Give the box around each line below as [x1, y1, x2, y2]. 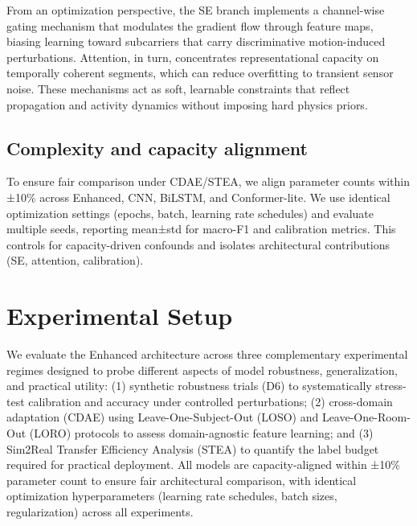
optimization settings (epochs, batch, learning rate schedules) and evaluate [6, 204, 374, 221]
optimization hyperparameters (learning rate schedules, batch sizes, [6, 487, 337, 504]
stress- [375, 377, 407, 394]
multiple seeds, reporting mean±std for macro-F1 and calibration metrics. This [6, 220, 396, 237]
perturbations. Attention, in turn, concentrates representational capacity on [6, 48, 379, 65]
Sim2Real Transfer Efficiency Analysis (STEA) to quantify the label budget [6, 440, 379, 457]
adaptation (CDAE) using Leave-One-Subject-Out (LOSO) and [6, 409, 319, 425]
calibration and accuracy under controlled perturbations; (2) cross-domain [28, 392, 393, 409]
